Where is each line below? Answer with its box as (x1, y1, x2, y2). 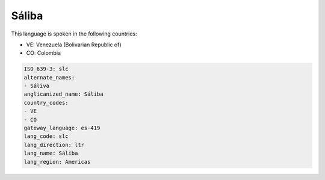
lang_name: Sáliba (23, 150, 78, 157)
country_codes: (23, 99, 69, 106)
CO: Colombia (26, 49, 61, 57)
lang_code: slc (23, 133, 69, 140)
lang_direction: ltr (23, 141, 84, 148)
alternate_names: (23, 74, 75, 81)
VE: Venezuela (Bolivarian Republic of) (26, 41, 122, 48)
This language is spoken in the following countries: (11, 30, 137, 37)
